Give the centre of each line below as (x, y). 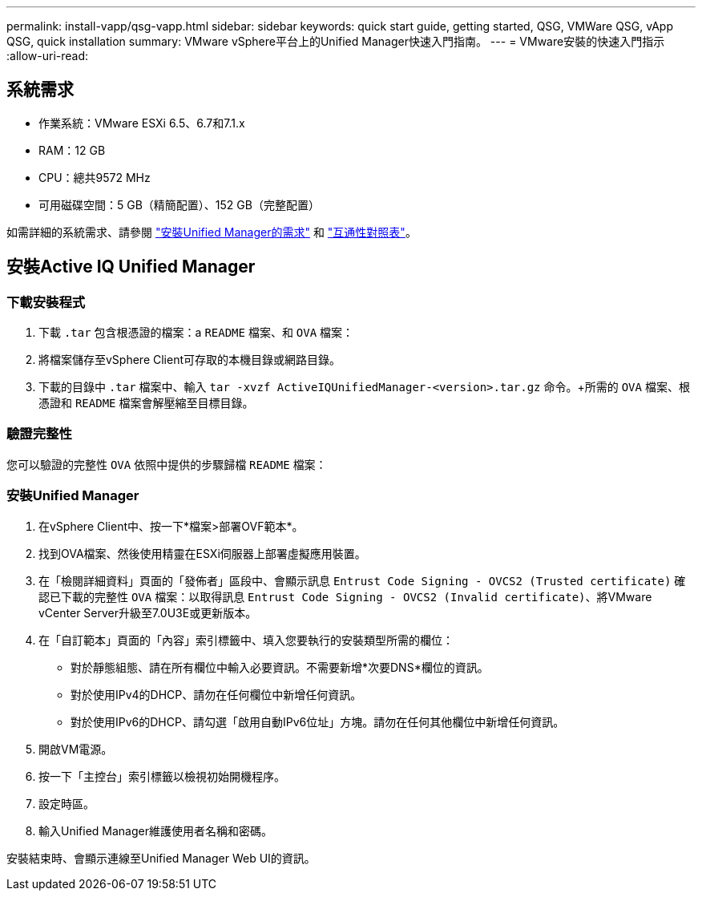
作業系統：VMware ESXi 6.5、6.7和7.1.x (142, 123)
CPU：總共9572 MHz (95, 177)
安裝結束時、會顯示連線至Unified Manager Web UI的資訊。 (161, 858)
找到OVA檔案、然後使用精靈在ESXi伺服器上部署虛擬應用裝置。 (202, 553)
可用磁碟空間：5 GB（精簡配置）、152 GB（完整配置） (179, 204)
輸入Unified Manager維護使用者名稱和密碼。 (155, 830)
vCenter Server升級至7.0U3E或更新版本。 (148, 612)
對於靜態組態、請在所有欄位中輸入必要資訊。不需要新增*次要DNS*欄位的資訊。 (280, 667)
